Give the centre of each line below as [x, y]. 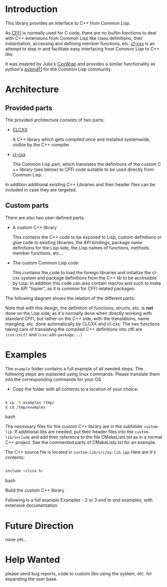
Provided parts [29, 108]
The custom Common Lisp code [45, 263]
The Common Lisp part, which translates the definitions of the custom [84, 164]
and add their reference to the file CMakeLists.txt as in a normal [96, 437]
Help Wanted [32, 560]
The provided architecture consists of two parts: [55, 120]
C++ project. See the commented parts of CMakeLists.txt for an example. [81, 443]
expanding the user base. [31, 579]
